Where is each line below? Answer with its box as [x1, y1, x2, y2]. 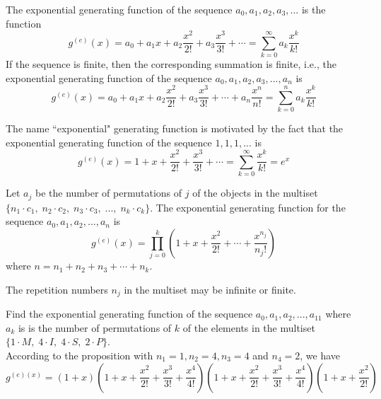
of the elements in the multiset [182, 320, 315, 335]
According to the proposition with [6, 347, 153, 362]
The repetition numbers [6, 282, 108, 296]
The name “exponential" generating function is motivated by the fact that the [6, 121, 344, 136]
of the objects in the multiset [192, 185, 318, 200]
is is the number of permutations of [18, 320, 172, 335]
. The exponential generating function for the [150, 199, 346, 214]
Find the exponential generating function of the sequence [6, 306, 253, 321]
